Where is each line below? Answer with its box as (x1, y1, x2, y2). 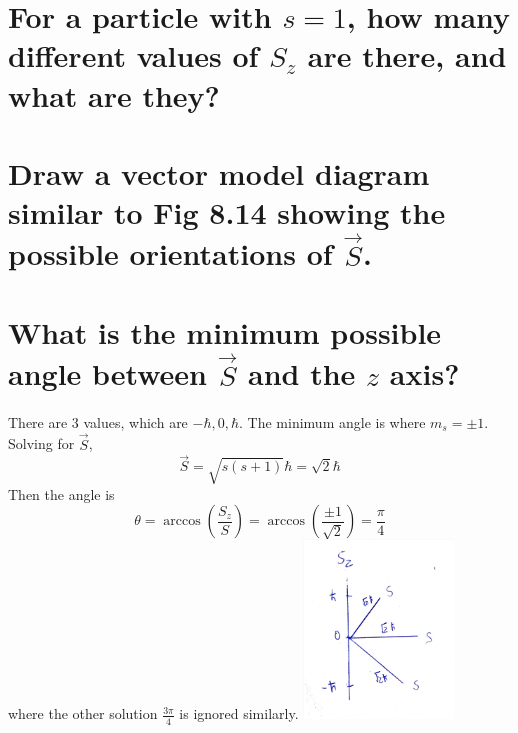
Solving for (8, 433, 75, 454)
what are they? (8, 74, 220, 115)
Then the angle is (8, 483, 115, 504)
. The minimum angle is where (239, 411, 426, 432)
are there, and (307, 35, 507, 76)
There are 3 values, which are (8, 411, 188, 432)
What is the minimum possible (8, 312, 442, 353)
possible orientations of (8, 233, 333, 274)
